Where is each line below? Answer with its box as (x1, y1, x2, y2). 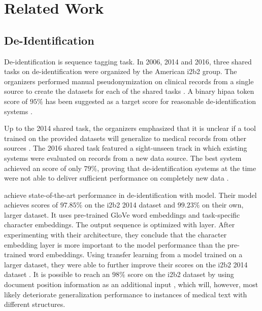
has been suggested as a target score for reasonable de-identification (45, 95, 256, 106)
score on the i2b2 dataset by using (127, 269, 234, 280)
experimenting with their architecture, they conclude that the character (4, 229, 227, 240)
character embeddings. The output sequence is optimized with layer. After (4, 219, 235, 230)
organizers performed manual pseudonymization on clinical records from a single (4, 76, 254, 86)
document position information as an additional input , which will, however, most (4, 279, 258, 290)
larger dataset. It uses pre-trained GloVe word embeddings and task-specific (4, 209, 240, 220)
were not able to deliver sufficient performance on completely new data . (4, 172, 229, 183)
